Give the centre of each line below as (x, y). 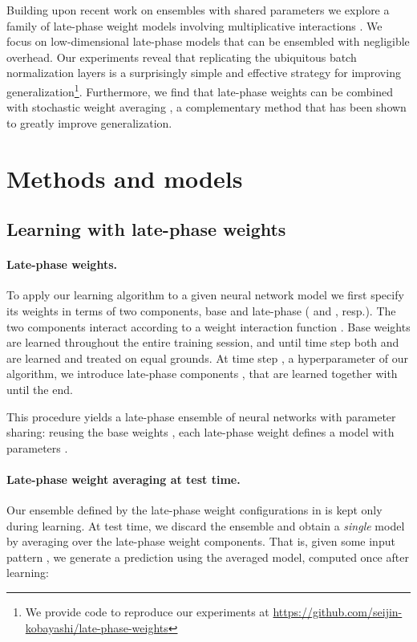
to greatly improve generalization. (89, 122)
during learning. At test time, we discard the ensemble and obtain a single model (206, 525)
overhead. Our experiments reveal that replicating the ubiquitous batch (182, 57)
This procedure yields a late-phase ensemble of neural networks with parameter (201, 416)
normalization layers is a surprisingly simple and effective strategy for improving (204, 73)
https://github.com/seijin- (338, 612)
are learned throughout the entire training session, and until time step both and (203, 342)
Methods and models (125, 178)
